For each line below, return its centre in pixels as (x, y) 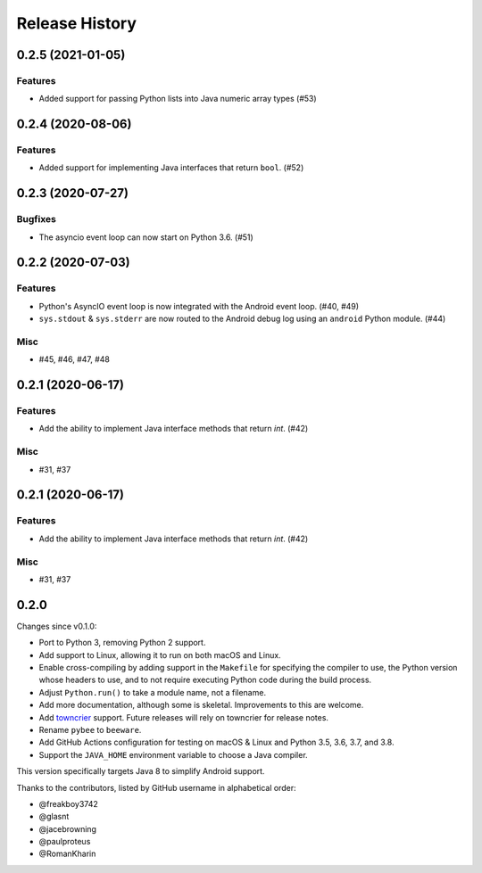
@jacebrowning (68, 828)
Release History (77, 23)
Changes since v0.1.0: (57, 626)
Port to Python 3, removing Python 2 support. (122, 643)
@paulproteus (65, 842)
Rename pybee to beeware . (90, 729)
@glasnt (54, 817)
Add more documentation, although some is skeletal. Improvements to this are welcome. (201, 705)
